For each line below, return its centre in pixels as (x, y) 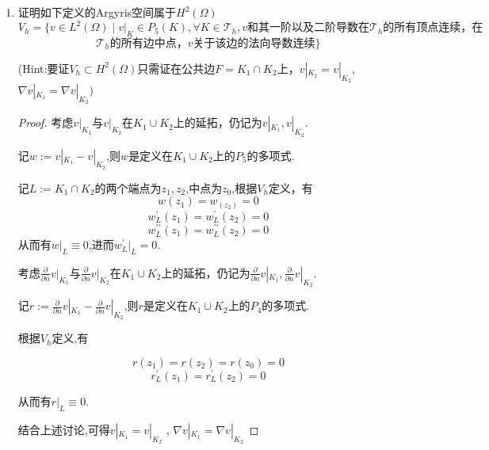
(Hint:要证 (44, 68)
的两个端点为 (128, 187)
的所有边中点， (149, 43)
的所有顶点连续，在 (433, 28)
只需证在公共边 (176, 68)
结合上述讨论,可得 (64, 429)
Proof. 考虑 (46, 122)
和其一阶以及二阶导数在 (308, 28)
